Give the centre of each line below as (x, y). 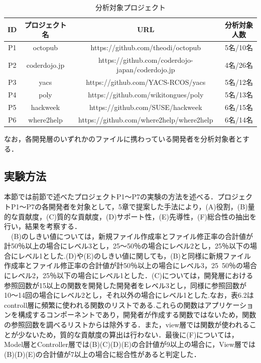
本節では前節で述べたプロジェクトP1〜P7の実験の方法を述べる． (111, 197)
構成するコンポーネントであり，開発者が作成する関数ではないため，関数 (137, 315)
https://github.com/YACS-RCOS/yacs (146, 82)
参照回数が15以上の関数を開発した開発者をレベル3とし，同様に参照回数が (125, 285)
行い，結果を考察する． (43, 226)
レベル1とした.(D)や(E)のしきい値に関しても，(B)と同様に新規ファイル (135, 255)
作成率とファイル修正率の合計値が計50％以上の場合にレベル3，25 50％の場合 (130, 265)
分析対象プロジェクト (130, 7)
